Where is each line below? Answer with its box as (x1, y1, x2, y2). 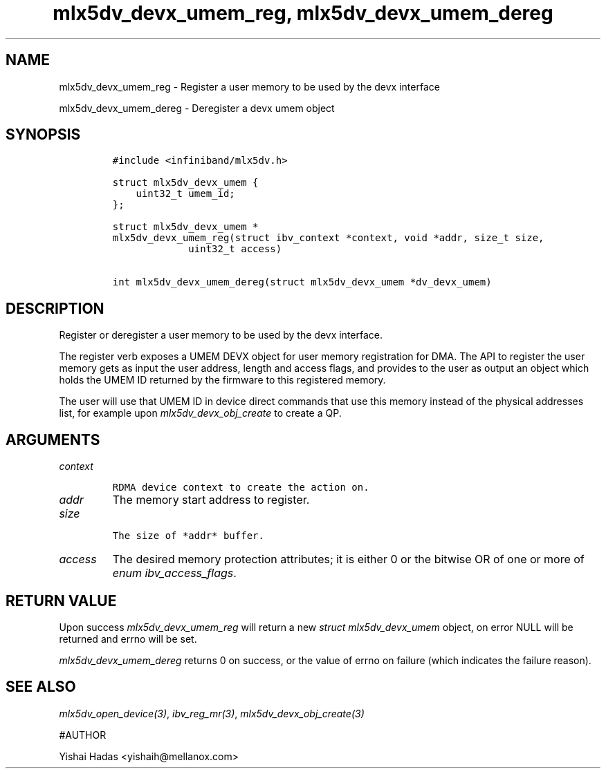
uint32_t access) (188, 243, 282, 255)
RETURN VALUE (6, 592, 117, 610)
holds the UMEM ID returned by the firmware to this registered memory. (59, 374, 386, 386)
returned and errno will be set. (59, 632, 197, 645)
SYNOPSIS (6, 126, 81, 144)
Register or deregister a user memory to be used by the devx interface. (59, 329, 383, 341)
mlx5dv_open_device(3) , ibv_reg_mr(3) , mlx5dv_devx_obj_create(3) (59, 707, 365, 719)
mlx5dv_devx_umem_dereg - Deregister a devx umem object (59, 102, 335, 114)
